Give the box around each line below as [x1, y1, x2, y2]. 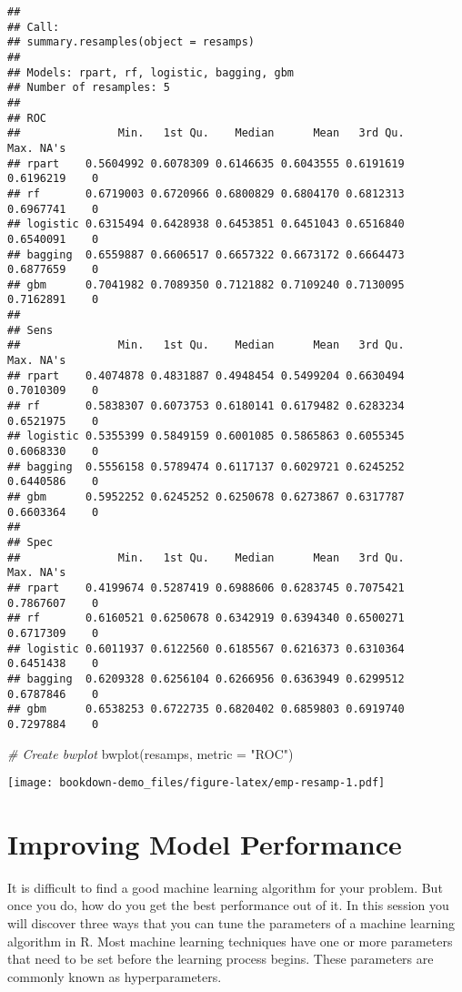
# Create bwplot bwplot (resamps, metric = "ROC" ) [7, 744, 294, 763]
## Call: [7, 20, 60, 34]
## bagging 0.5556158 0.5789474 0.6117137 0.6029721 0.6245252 [7, 460, 405, 473]
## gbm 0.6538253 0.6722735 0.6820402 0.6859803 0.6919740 [7, 703, 405, 716]
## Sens [7, 323, 54, 337]
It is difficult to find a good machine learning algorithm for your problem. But [7, 877, 443, 896]
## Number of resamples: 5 [7, 81, 170, 95]
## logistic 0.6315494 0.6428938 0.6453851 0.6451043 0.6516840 [7, 218, 405, 231]
